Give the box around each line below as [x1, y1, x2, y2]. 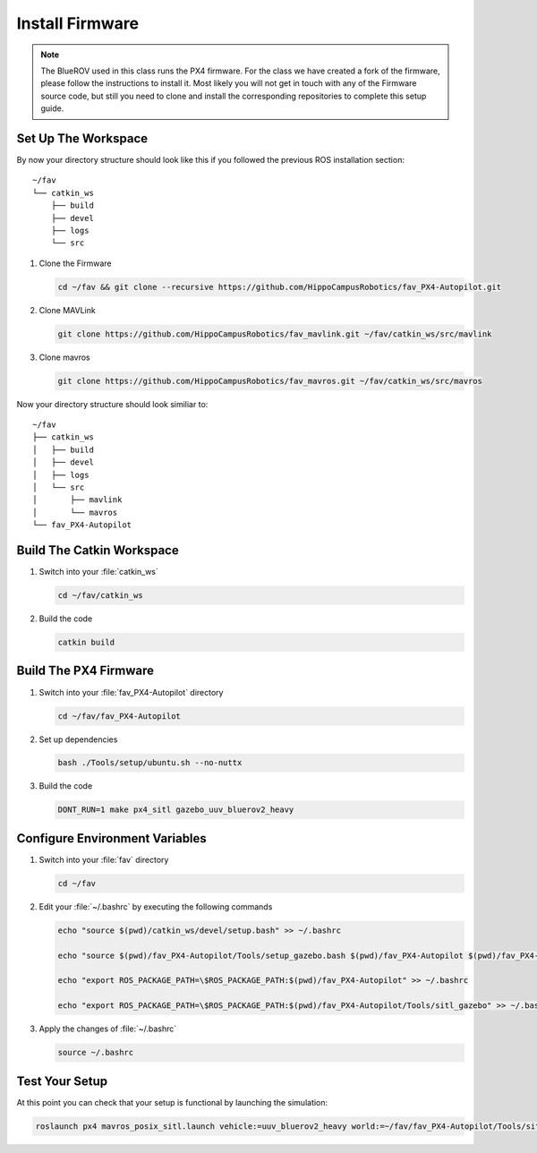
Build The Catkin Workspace [16, 542, 179, 558]
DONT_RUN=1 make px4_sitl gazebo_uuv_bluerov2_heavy [57, 805, 294, 815]
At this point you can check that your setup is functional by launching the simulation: [16, 1097, 328, 1107]
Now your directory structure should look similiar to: [16, 398, 209, 409]
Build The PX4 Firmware [16, 663, 155, 679]
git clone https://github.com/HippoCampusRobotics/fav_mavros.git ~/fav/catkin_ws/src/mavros [57, 376, 483, 386]
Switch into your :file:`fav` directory [38, 854, 169, 865]
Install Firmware [16, 13, 139, 33]
